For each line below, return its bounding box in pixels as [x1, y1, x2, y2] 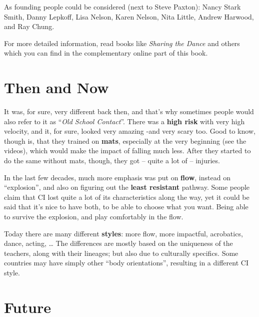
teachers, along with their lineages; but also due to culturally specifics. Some [4, 247, 238, 258]
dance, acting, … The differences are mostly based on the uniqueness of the [4, 238, 233, 248]
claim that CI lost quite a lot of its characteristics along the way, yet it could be [4, 191, 249, 202]
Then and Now [4, 77, 109, 98]
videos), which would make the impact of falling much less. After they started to [4, 145, 251, 156]
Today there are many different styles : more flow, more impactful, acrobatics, [4, 228, 243, 238]
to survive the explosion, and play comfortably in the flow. [4, 211, 183, 222]
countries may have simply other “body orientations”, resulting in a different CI [4, 257, 248, 268]
